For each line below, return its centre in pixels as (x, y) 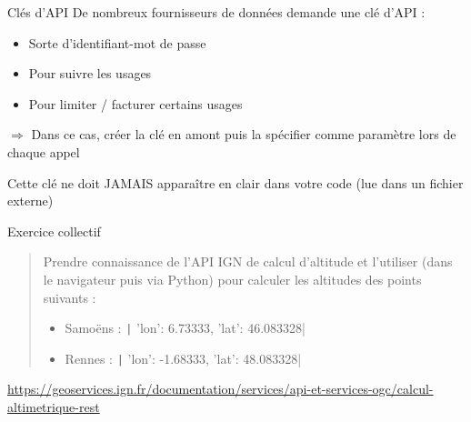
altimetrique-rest (54, 407)
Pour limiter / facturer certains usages (135, 103)
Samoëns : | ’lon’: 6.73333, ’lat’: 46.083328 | (185, 328)
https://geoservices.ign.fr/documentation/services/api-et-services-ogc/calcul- (220, 389)
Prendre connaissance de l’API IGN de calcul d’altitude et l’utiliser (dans (248, 261)
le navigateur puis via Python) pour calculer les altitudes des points (232, 279)
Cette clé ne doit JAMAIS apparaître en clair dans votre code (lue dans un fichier (235, 182)
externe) (30, 201)
